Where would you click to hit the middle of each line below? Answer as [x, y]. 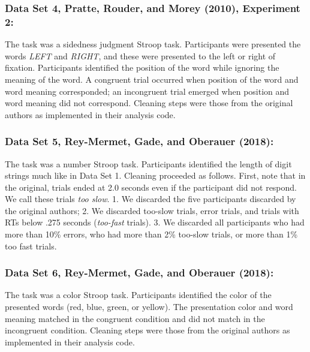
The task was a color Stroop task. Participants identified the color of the [138, 295]
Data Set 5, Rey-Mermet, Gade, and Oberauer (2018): [139, 141]
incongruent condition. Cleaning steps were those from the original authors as [148, 330]
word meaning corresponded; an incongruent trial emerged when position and [147, 91]
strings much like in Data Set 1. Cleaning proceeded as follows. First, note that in [155, 175]
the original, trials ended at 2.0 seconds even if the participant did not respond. [151, 187]
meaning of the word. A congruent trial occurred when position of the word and [152, 79]
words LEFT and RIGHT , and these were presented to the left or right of [140, 55]
